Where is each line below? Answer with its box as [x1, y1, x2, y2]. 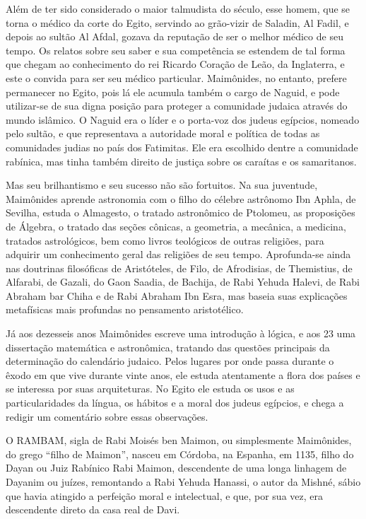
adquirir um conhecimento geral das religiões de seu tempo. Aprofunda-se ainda [6, 247, 351, 262]
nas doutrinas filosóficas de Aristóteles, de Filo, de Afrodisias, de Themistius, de [6, 260, 353, 275]
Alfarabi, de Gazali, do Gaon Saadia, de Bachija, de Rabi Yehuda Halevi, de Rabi [6, 274, 360, 289]
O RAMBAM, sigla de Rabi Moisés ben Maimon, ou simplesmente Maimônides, [6, 433, 352, 448]
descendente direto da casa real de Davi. [6, 502, 180, 517]
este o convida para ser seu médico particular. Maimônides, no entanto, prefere [6, 70, 347, 85]
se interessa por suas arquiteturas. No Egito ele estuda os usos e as [6, 381, 295, 396]
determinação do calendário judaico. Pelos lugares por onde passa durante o [6, 354, 334, 368]
